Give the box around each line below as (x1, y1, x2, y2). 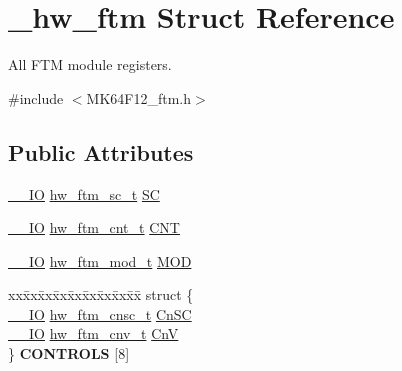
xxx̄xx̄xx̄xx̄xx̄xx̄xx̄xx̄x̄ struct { (8, 284, 194, 305)
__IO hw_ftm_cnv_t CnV (8, 323, 179, 344)
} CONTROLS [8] (8, 343, 130, 364)
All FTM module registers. (8, 54, 172, 75)
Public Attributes (8, 136, 194, 167)
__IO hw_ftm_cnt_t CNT (8, 217, 180, 238)
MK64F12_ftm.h (86, 87, 192, 108)
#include (8, 87, 64, 108)
